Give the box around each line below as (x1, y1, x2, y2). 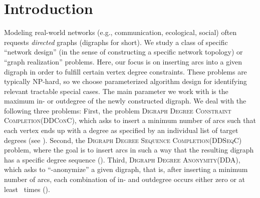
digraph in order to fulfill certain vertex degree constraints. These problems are (4, 66, 247, 76)
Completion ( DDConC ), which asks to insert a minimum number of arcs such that (4, 115, 256, 125)
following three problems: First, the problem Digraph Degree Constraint (4, 105, 231, 115)
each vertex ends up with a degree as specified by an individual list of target (4, 125, 238, 135)
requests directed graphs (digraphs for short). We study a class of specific (4, 36, 228, 47)
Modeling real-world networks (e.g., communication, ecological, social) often (4, 27, 237, 37)
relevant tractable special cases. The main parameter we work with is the (4, 85, 228, 96)
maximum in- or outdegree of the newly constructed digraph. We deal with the (4, 95, 246, 106)
